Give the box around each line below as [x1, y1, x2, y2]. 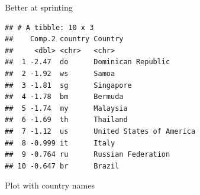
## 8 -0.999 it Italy [5, 138, 115, 147]
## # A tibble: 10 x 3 [5, 23, 94, 32]
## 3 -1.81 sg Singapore [5, 81, 132, 90]
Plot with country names [5, 179, 95, 191]
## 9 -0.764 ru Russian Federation [5, 150, 170, 159]
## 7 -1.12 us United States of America [5, 127, 196, 135]
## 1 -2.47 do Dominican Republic [5, 58, 170, 67]
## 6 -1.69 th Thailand [5, 115, 128, 124]
